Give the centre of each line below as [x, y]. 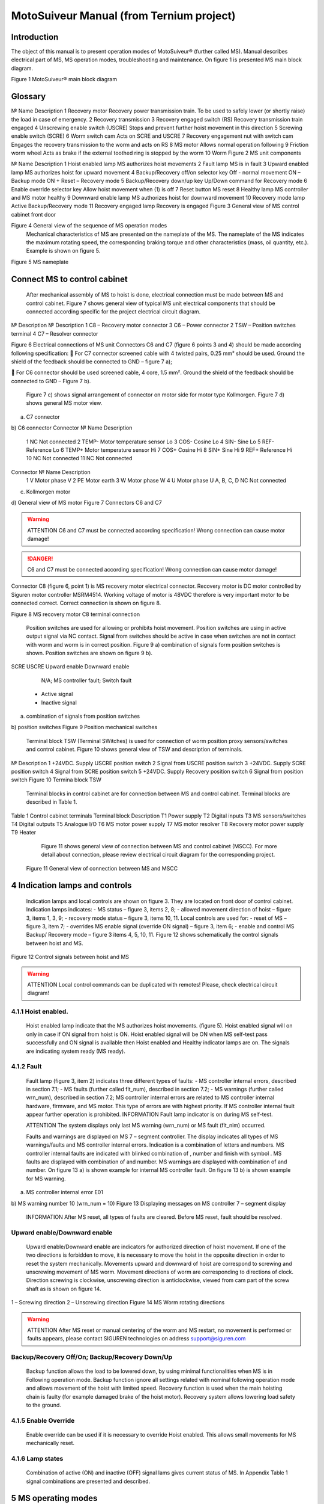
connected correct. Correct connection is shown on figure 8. [86, 603]
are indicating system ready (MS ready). [76, 1051]
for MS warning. [46, 1179]
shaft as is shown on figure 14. [64, 1289]
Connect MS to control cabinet [70, 279]
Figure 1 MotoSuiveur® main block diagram [64, 79]
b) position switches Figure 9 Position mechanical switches [84, 727]
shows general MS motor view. [64, 403]
